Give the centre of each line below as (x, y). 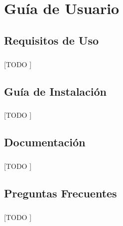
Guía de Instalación (56, 91)
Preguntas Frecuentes (61, 193)
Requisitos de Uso (52, 40)
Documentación (45, 142)
